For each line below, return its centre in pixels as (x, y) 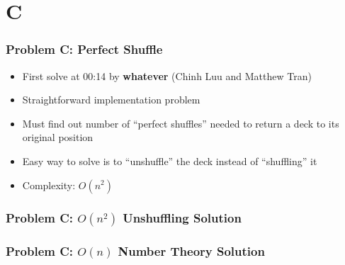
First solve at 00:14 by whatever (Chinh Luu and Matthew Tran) (167, 75)
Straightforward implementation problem (111, 100)
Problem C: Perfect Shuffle (84, 49)
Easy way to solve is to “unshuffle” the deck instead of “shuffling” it (170, 160)
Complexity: (49, 185)
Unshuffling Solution (182, 218)
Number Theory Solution (191, 251)
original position (58, 137)
